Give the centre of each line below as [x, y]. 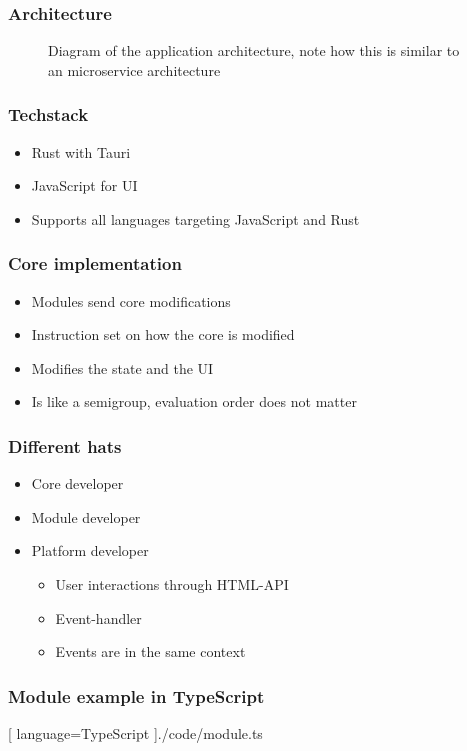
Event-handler [98, 617]
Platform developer [90, 550]
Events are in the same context [150, 651]
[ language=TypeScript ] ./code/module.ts [135, 733]
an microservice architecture [134, 69]
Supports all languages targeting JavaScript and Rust [195, 218]
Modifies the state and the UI [122, 367]
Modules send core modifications [131, 300]
